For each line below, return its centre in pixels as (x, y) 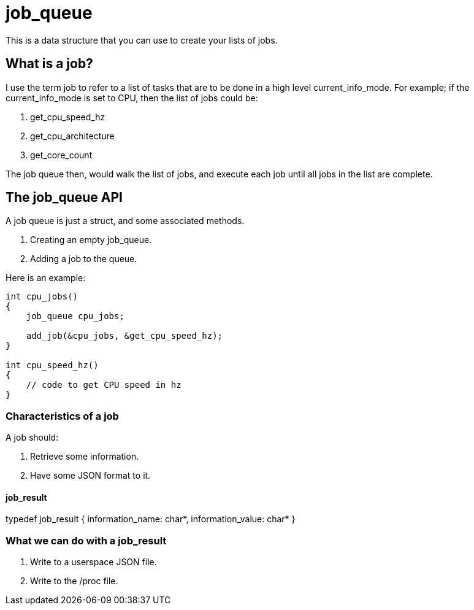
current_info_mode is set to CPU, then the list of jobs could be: (132, 98)
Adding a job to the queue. (84, 259)
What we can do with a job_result (86, 540)
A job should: (32, 438)
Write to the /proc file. (74, 581)
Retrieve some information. (85, 457)
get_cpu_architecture (72, 136)
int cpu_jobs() (42, 297)
